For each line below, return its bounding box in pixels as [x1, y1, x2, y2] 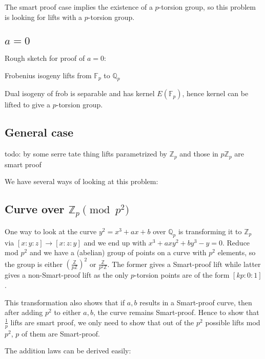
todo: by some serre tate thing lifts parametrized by [5, 148, 167, 159]
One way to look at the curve [5, 226, 97, 236]
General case [5, 124, 74, 140]
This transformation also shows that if [5, 297, 125, 307]
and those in [179, 148, 218, 159]
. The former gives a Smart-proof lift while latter [107, 258, 261, 269]
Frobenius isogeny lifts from [5, 70, 92, 80]
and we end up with [84, 237, 147, 248]
